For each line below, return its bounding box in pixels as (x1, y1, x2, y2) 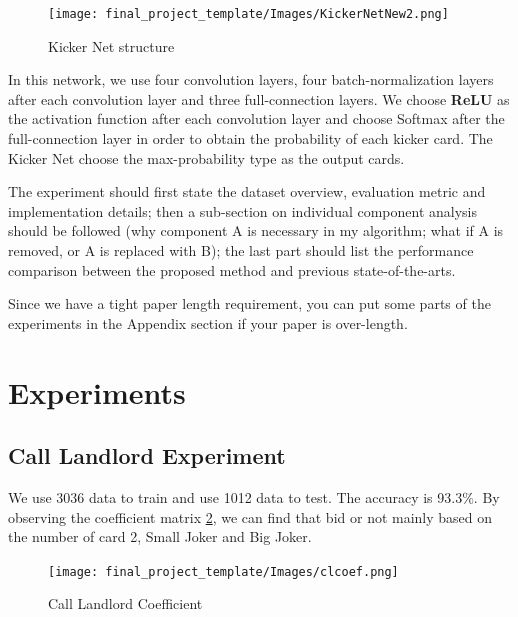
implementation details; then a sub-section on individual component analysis (8, 200, 478, 221)
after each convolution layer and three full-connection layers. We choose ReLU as (8, 88, 510, 109)
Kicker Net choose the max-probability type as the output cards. (8, 147, 405, 168)
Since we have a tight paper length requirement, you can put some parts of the (8, 293, 491, 314)
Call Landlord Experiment (8, 440, 286, 471)
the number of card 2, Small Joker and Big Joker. (8, 526, 312, 547)
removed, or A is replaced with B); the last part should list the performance (8, 240, 474, 260)
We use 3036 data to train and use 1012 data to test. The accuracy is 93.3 (8, 486, 463, 507)
